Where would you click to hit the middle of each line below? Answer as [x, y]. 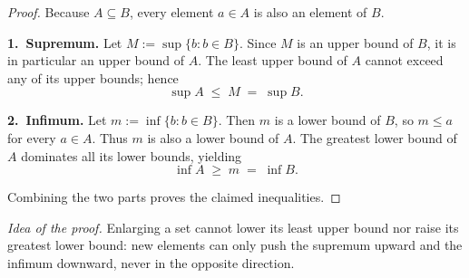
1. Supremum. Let [65, 42]
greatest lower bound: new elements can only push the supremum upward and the [235, 245]
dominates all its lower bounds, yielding [132, 155]
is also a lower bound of [213, 137]
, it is [441, 42]
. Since [258, 42]
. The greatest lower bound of [375, 137]
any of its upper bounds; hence [93, 77]
